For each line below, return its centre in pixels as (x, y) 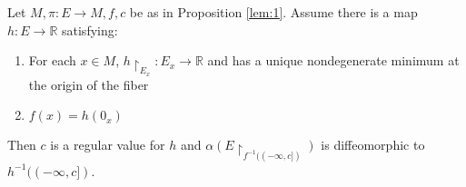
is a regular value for (108, 145)
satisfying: (90, 30)
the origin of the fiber (89, 84)
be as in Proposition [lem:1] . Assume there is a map (273, 12)
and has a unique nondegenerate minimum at (333, 60)
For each (52, 60)
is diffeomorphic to (373, 145)
